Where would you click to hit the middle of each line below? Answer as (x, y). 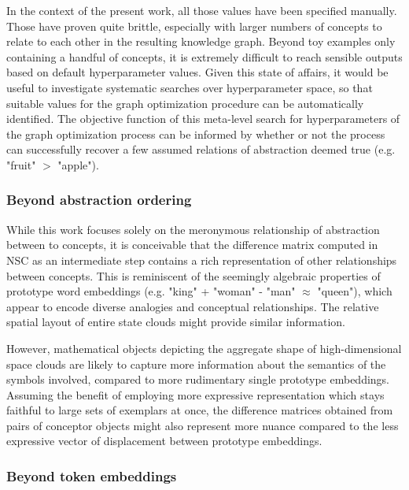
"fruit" (21, 164)
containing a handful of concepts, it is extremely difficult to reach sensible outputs (204, 56)
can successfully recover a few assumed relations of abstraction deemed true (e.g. (201, 149)
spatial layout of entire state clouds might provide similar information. (176, 322)
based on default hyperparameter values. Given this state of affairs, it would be (197, 72)
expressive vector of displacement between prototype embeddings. (164, 441)
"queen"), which (355, 291)
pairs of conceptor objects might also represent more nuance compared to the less (203, 425)
